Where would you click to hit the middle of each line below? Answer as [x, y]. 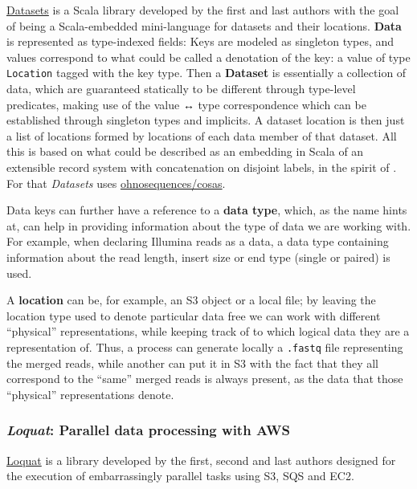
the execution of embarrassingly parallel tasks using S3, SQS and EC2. [180, 476]
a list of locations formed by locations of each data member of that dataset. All [202, 135]
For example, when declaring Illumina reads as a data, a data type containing [198, 241]
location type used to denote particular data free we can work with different [194, 315]
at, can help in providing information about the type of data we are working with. [209, 225]
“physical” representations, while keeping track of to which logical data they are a [208, 331]
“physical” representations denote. [90, 394]
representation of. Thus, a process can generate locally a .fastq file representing [205, 346]
